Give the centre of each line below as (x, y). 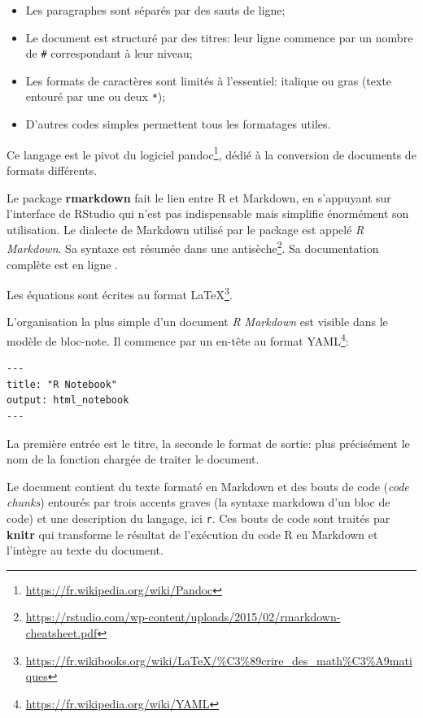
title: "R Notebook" (62, 384)
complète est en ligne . (62, 264)
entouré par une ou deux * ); (96, 96)
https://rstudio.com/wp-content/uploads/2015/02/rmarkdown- (183, 617)
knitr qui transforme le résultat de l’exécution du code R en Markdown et (192, 534)
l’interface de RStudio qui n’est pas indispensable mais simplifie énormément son (208, 213)
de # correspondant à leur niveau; (109, 53)
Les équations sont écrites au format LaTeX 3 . (120, 293)
